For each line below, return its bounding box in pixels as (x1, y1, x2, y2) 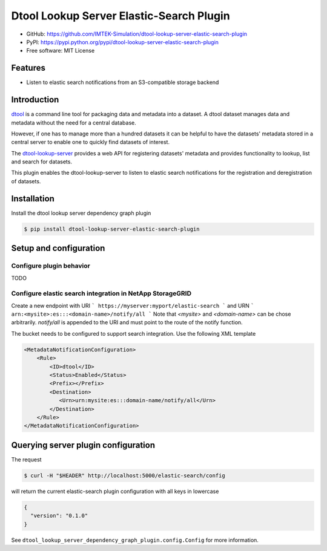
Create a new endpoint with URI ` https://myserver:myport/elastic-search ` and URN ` (11, 302, 254, 309)
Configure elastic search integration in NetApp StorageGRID (11, 289, 192, 298)
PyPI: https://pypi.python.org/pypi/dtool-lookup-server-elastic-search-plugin (26, 38, 219, 45)
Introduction (11, 94, 59, 105)
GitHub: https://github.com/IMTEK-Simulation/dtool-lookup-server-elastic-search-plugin (26, 30, 248, 37)
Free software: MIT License (26, 47, 95, 54)
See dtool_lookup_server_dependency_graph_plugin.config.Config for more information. (11, 536, 259, 544)
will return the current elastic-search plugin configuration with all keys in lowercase (11, 487, 219, 495)
